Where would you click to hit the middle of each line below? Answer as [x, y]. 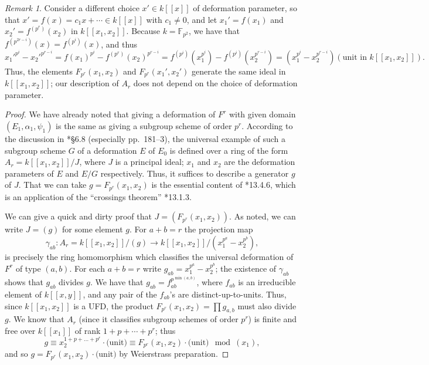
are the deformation [260, 162]
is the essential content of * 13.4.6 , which [224, 185]
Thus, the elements [39, 71]
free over [20, 330]
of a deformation [107, 150]
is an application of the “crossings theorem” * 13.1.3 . [98, 196]
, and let [202, 19]
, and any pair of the [120, 294]
